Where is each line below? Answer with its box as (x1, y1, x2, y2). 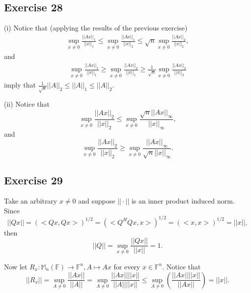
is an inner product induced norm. (131, 195, 235, 205)
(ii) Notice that (4, 99, 50, 109)
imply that (4, 80, 36, 90)
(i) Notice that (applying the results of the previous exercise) (4, 23, 188, 33)
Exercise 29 (4, 173, 63, 188)
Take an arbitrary (4, 195, 57, 205)
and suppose (78, 195, 115, 205)
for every (113, 261, 140, 271)
